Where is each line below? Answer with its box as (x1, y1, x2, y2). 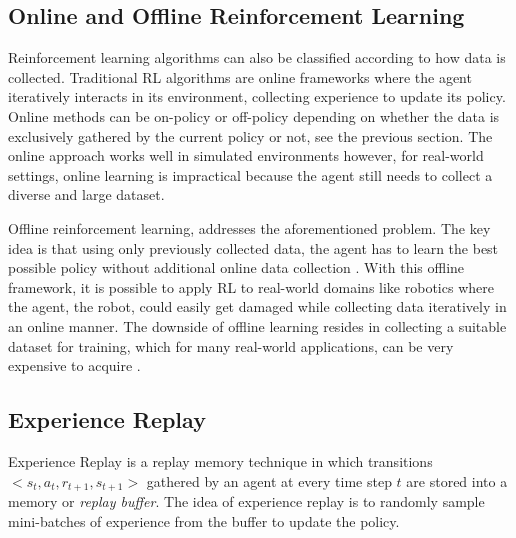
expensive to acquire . (8, 355, 141, 376)
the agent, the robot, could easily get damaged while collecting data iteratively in (8, 296, 507, 317)
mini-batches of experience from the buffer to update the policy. (8, 510, 400, 531)
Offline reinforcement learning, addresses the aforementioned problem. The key (8, 217, 491, 238)
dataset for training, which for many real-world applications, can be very (8, 335, 454, 356)
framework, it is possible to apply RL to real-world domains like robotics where (8, 276, 494, 297)
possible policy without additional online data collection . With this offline (8, 257, 465, 278)
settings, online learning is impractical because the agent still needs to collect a (8, 164, 493, 185)
